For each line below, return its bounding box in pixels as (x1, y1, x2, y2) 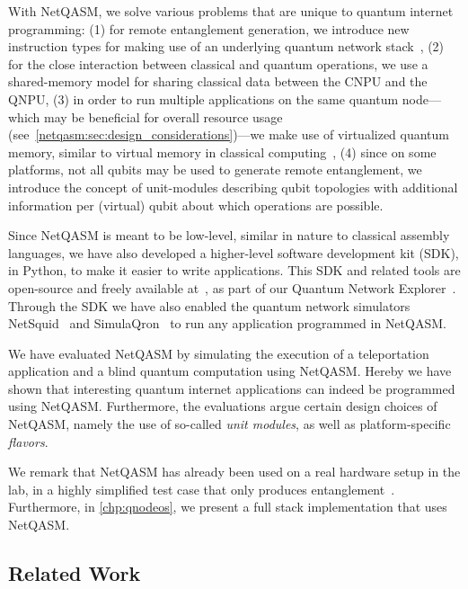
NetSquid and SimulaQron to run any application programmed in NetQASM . (8, 314, 446, 333)
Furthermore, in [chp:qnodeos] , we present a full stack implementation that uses (8, 497, 447, 516)
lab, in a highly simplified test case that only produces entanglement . (8, 479, 395, 498)
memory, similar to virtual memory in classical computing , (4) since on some (8, 142, 437, 161)
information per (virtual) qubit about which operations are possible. (8, 195, 384, 214)
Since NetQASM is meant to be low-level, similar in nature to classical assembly (8, 226, 450, 245)
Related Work (8, 559, 141, 587)
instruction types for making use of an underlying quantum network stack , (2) (8, 37, 445, 56)
